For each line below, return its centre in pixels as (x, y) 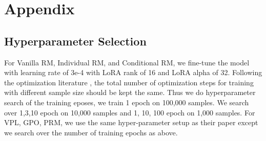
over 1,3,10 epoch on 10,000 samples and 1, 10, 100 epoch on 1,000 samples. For (130, 112)
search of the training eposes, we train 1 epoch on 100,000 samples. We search (127, 102)
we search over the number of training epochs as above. (91, 132)
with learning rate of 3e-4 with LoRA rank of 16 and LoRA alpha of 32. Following (133, 72)
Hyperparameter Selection (75, 41)
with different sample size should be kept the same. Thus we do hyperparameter (130, 92)
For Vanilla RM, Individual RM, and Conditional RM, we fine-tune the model (127, 62)
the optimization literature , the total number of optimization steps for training (129, 82)
